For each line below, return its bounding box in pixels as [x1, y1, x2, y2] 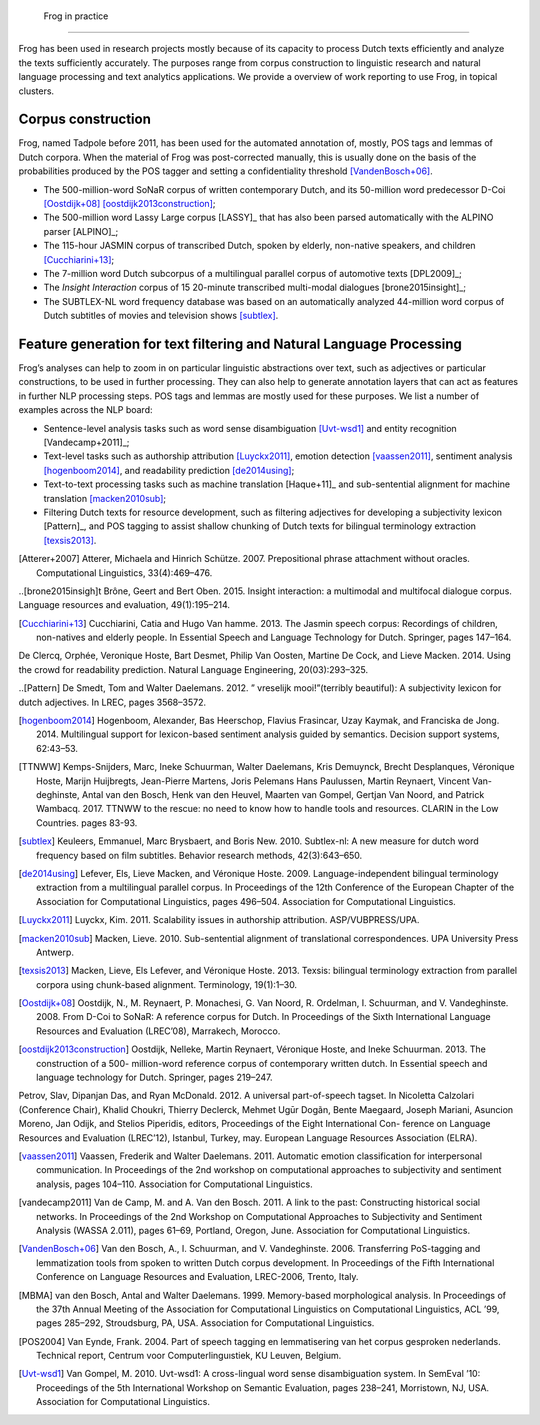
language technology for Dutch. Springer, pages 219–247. [36, 1071, 273, 1084]
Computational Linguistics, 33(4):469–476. [36, 566, 213, 579]
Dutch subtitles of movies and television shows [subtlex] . [43, 310, 279, 322]
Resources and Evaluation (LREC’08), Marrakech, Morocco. [36, 1025, 281, 1037]
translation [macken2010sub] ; [43, 492, 167, 504]
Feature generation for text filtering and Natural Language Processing [18, 335, 462, 352]
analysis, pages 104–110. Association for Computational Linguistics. [36, 1178, 314, 1190]
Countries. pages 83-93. [36, 816, 138, 829]
